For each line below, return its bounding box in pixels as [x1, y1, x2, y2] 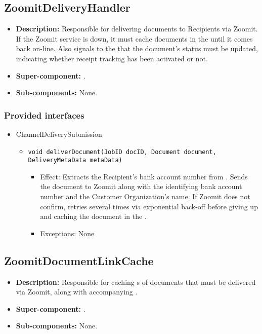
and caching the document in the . [40, 211, 147, 221]
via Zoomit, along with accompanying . [16, 286, 138, 297]
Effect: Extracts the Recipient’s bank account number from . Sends [40, 171, 248, 181]
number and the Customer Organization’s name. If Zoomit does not [40, 191, 250, 202]
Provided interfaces [4, 108, 84, 121]
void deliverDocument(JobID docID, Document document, [28, 148, 216, 156]
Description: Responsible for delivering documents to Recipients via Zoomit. [16, 23, 258, 34]
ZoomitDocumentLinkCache [4, 252, 154, 268]
